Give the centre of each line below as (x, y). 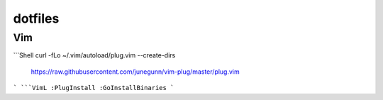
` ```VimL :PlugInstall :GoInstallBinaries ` (94, 88)
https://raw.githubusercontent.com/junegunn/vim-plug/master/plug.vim (135, 72)
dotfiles (36, 18)
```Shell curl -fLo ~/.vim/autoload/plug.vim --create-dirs (94, 55)
